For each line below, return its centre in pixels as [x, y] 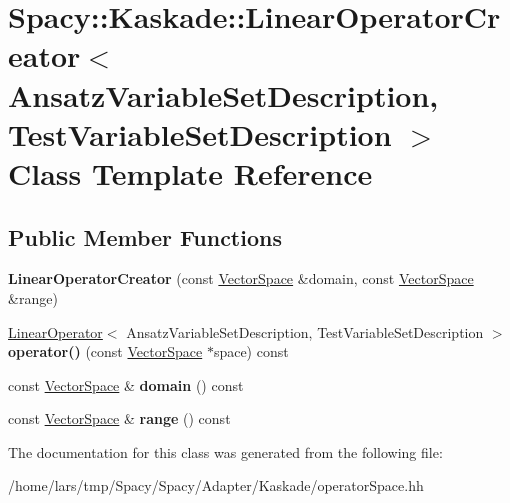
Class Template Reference [190, 172]
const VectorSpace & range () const [119, 418]
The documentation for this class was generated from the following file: [225, 451]
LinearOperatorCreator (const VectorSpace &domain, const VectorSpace [241, 278]
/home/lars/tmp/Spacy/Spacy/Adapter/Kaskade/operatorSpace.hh [216, 485]
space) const [251, 351]
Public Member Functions [145, 236]
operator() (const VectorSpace [105, 351]
